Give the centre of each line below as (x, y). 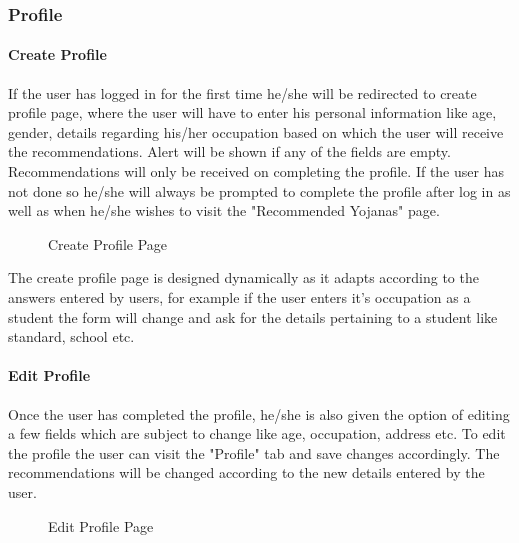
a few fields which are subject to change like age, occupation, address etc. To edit (257, 433)
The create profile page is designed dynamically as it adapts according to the (243, 277)
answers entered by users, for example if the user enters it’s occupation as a (239, 296)
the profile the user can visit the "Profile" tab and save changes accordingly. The (254, 452)
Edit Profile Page (101, 525)
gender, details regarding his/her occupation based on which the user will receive (256, 131)
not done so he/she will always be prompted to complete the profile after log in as (259, 190)
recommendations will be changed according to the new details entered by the (246, 472)
